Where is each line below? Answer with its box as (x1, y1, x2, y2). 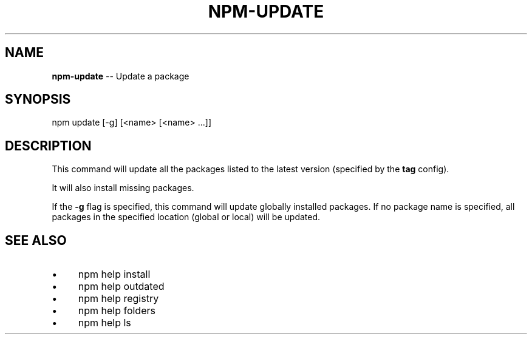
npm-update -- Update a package (52, 70, 189, 81)
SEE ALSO (5, 232, 67, 248)
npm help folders (78, 304, 155, 317)
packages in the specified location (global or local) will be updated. (52, 212, 321, 223)
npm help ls (78, 317, 131, 329)
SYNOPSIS (5, 92, 71, 107)
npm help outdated (78, 280, 165, 293)
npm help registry (78, 292, 159, 305)
